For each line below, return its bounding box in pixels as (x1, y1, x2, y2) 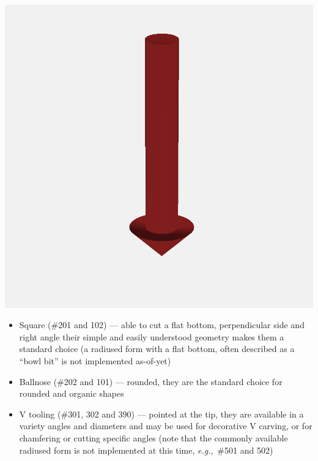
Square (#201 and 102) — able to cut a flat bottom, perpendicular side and (19, 318, 305, 331)
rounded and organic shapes (19, 387, 124, 400)
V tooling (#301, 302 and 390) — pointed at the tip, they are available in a (19, 407, 304, 420)
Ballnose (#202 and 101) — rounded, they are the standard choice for (19, 375, 283, 388)
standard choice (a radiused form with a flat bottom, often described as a (19, 342, 295, 355)
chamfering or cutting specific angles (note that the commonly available (19, 432, 288, 444)
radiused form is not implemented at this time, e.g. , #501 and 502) (19, 443, 273, 456)
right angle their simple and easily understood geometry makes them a (19, 330, 284, 343)
